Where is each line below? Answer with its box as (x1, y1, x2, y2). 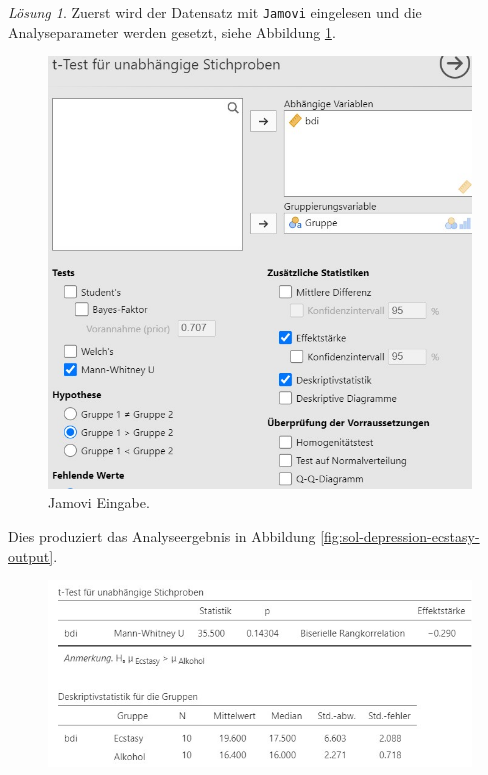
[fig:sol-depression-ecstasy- (320, 525, 480, 546)
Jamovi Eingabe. (48, 492, 150, 513)
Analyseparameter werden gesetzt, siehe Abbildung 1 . (8, 21, 336, 42)
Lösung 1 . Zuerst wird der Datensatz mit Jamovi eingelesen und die (8, 2, 422, 22)
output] (8, 545, 54, 566)
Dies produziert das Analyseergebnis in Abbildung (8, 525, 316, 546)
